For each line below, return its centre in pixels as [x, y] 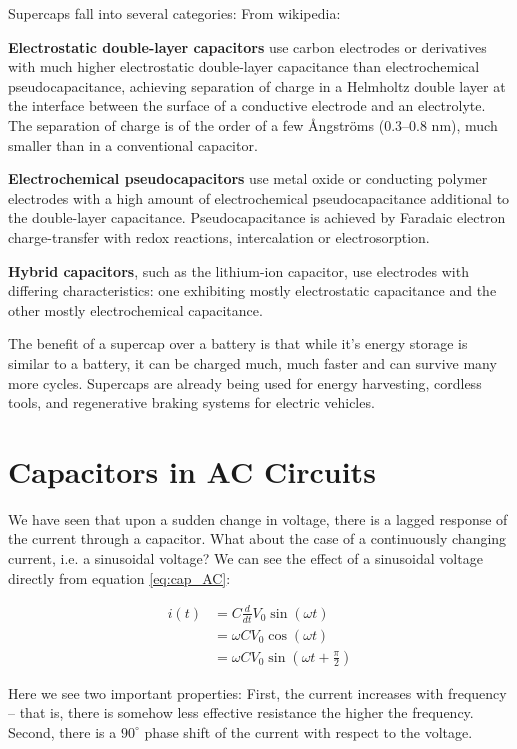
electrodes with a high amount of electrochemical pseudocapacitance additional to [259, 197]
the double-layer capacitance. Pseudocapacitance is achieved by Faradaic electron [257, 217]
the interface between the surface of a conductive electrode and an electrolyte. [247, 105]
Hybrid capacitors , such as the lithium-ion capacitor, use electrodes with [238, 270]
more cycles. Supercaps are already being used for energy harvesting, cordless [245, 382]
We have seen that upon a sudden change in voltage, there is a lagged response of [258, 518]
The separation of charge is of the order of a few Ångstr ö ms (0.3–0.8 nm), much [253, 124]
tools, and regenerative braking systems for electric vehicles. [191, 402]
